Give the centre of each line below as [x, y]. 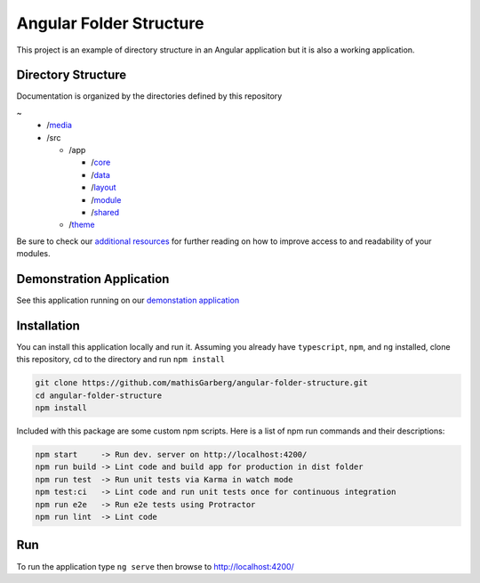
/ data [100, 174]
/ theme [82, 225]
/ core [101, 162]
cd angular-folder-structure [99, 395]
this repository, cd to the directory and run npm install [121, 360]
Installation [48, 325]
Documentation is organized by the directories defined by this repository [149, 96]
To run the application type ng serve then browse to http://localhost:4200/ [156, 566]
